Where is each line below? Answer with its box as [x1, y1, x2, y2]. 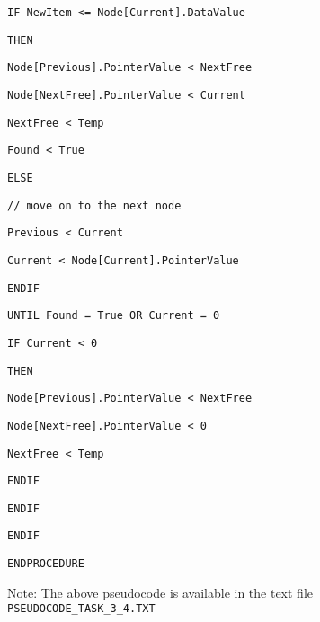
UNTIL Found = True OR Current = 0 [7, 309, 220, 323]
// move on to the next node [7, 199, 182, 212]
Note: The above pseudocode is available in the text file [7, 582, 314, 601]
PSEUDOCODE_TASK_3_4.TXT [7, 602, 156, 616]
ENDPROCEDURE [7, 557, 84, 571]
